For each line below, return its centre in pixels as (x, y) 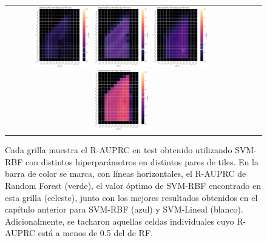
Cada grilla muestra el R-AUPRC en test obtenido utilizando (119, 150)
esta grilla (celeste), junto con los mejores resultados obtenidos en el (131, 197)
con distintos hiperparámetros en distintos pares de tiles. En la (142, 161)
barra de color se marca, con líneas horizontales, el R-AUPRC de (126, 173)
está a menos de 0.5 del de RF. (95, 233)
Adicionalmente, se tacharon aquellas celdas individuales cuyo (120, 221)
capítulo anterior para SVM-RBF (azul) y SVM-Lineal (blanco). (124, 209)
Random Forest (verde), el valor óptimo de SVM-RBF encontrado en (133, 186)
